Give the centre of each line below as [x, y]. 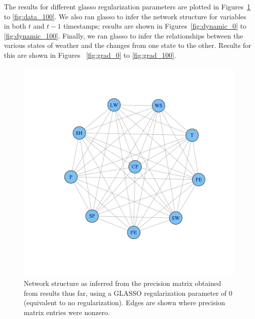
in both [15, 26]
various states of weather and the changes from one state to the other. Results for [128, 45]
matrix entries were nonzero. [67, 312]
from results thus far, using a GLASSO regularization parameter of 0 [128, 293]
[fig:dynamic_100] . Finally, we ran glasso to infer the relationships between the [124, 35]
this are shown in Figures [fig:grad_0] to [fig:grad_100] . [90, 55]
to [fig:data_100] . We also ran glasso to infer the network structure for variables [125, 16]
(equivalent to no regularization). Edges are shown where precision [125, 302]
